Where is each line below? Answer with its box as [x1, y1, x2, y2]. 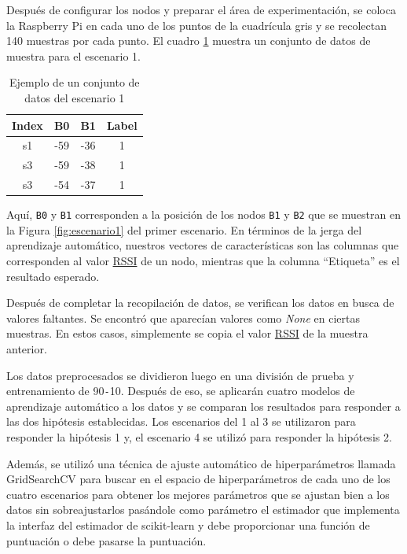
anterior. [6, 341, 47, 356]
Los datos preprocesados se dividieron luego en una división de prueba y [6, 367, 354, 383]
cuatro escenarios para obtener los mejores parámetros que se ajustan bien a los [6, 486, 390, 502]
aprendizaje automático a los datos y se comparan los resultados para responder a [6, 397, 401, 414]
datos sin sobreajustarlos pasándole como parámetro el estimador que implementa [6, 501, 400, 518]
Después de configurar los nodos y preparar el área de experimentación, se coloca [6, 2, 396, 17]
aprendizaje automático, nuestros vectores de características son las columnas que [6, 237, 399, 253]
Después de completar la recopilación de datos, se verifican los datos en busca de [6, 294, 394, 311]
